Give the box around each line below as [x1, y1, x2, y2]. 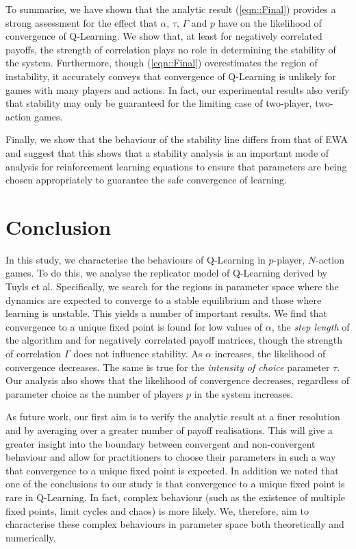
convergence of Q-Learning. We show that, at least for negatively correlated [5, 29, 322, 43]
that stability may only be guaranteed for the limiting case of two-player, [5, 96, 312, 110]
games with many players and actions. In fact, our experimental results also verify [5, 82, 350, 97]
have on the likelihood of [218, 15, 322, 29]
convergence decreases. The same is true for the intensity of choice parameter [5, 359, 330, 374]
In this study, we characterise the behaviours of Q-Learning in [5, 252, 266, 266]
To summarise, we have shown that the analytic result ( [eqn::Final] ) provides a [5, 2, 336, 16]
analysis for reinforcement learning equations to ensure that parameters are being [5, 159, 347, 173]
